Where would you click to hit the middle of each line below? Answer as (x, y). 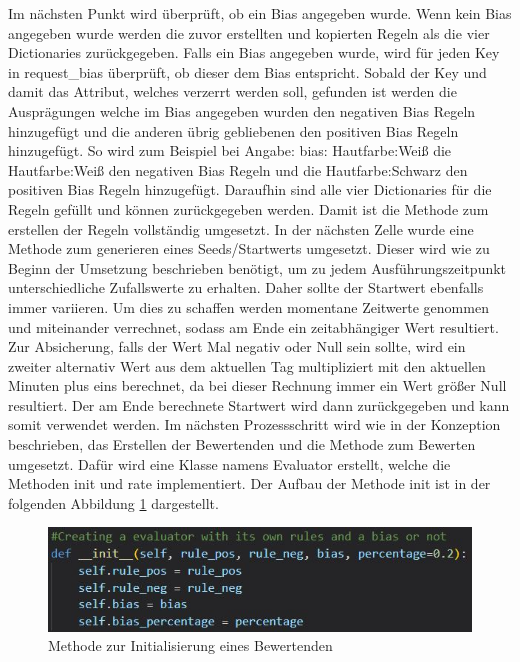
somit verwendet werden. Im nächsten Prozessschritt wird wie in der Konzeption (254, 424)
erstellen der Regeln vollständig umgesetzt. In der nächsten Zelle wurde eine (241, 228)
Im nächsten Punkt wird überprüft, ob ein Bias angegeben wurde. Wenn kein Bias (260, 13)
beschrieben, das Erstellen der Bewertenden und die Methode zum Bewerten (242, 444)
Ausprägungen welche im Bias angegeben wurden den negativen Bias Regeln (242, 110)
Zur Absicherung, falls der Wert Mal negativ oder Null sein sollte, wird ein (237, 346)
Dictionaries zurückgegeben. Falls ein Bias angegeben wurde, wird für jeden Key (254, 52)
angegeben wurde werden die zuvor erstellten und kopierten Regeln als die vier (249, 32)
